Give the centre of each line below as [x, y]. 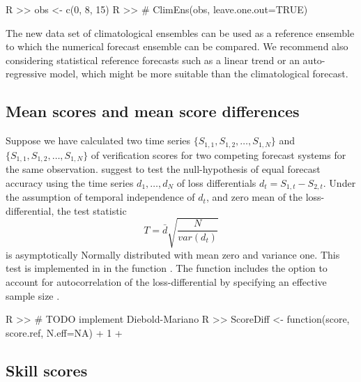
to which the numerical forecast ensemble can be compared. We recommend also [177, 46]
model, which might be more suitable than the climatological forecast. [199, 74]
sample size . [33, 295]
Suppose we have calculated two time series [98, 140]
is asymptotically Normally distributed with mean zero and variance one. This [173, 254]
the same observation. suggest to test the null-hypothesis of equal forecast [163, 169]
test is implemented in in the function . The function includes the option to [167, 268]
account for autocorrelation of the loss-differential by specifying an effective [166, 282]
